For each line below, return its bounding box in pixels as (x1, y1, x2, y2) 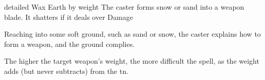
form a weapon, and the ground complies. (4, 38, 135, 49)
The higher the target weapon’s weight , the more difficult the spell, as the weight (4, 56, 259, 66)
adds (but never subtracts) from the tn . (4, 65, 128, 76)
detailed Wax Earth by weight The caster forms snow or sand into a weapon (4, 2, 244, 12)
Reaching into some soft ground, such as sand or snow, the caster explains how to (4, 29, 261, 39)
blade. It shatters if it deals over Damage (4, 11, 133, 22)
